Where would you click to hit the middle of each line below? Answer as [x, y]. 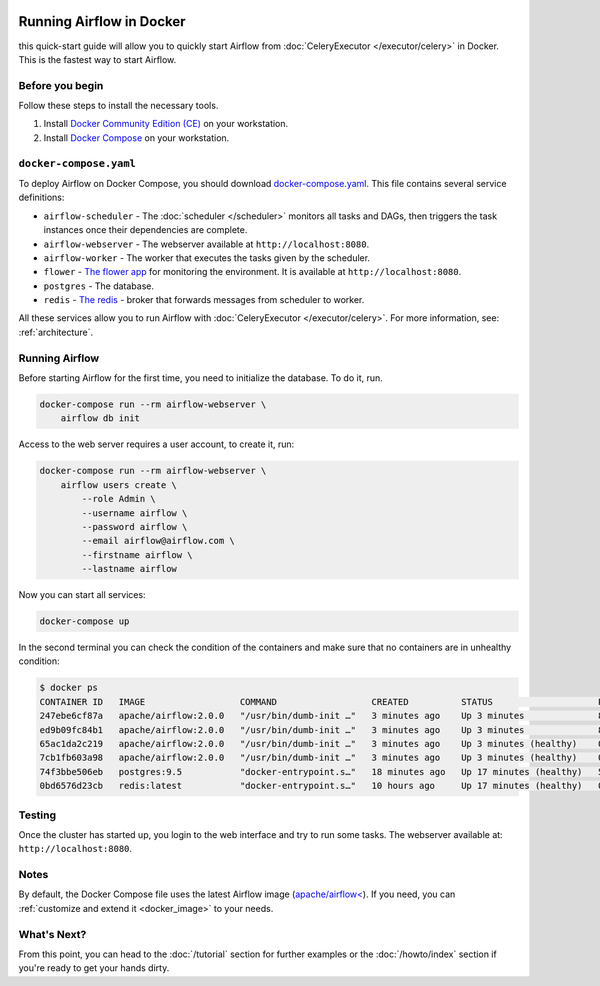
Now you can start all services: [82, 595]
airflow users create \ [118, 484]
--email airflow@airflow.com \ [158, 541]
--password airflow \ [134, 526]
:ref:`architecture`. [56, 332]
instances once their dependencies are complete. [145, 230]
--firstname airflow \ [137, 554]
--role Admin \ [119, 499]
